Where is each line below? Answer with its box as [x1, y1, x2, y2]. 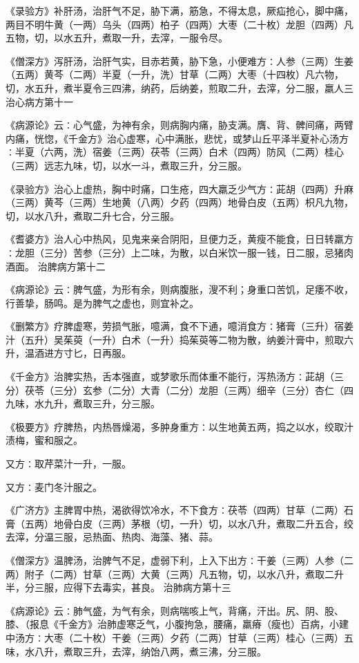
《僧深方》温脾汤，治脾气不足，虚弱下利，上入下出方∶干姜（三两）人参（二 [6, 553, 353, 567]
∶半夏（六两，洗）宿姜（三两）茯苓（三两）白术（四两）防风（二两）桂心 [6, 144, 344, 159]
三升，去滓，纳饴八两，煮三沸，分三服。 [82, 644, 266, 658]
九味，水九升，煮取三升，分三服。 [6, 396, 160, 411]
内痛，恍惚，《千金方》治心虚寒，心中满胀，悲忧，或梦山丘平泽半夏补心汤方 [6, 131, 349, 145]
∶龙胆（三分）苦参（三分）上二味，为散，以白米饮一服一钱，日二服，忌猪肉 [6, 245, 353, 259]
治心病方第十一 [6, 94, 73, 109]
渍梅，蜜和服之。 [6, 433, 83, 447]
